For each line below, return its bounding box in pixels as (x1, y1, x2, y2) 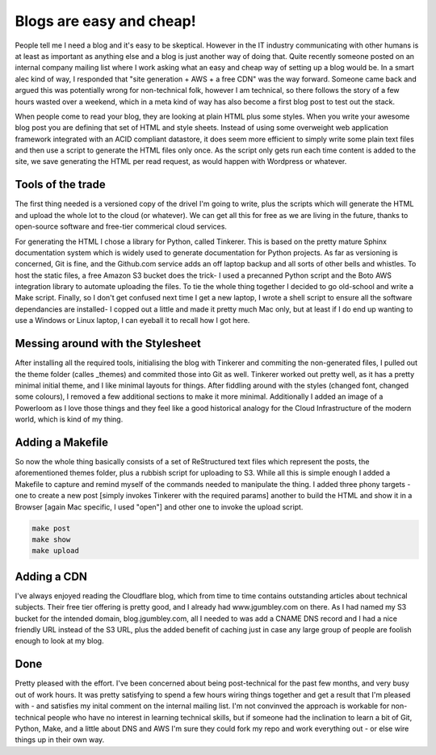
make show (31, 535, 71, 544)
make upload (31, 546, 80, 556)
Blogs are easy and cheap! (15, 12, 197, 30)
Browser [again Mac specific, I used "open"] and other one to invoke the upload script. (15, 501, 304, 512)
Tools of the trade (15, 178, 106, 191)
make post (31, 523, 71, 533)
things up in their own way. (15, 735, 105, 745)
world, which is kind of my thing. (15, 414, 124, 424)
